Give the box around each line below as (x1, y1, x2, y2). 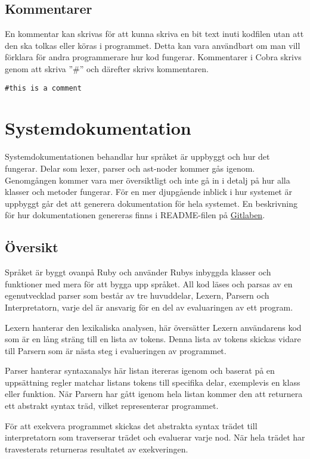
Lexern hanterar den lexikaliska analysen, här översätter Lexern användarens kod (5, 321, 302, 333)
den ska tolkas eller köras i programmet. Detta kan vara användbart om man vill (5, 39, 300, 51)
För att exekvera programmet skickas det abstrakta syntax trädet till (5, 419, 258, 432)
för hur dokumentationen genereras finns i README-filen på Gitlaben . (5, 209, 265, 221)
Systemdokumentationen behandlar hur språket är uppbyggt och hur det (5, 150, 270, 163)
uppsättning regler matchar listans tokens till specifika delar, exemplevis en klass (5, 376, 300, 388)
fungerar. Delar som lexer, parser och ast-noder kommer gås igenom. (5, 162, 255, 174)
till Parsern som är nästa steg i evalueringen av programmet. (5, 344, 227, 356)
